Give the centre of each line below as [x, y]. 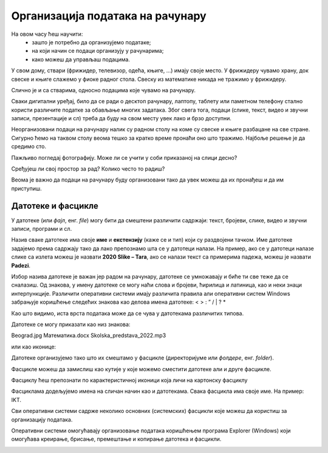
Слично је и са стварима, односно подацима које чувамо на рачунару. [104, 90]
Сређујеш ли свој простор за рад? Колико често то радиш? [88, 169]
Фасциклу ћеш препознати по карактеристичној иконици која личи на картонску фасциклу [129, 380]
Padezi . [21, 265]
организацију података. [42, 420]
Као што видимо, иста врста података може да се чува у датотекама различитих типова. [128, 313]
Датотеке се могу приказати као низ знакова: [71, 324]
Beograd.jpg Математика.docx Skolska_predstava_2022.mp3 [89, 335]
